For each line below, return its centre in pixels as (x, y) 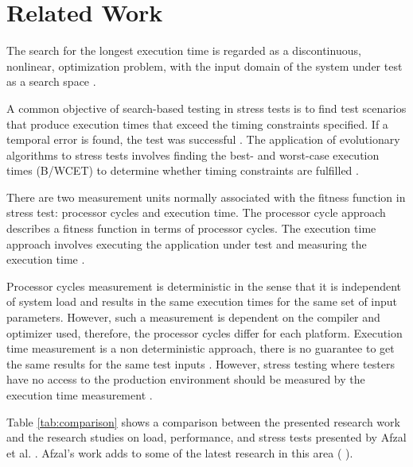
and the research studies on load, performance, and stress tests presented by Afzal (206, 437)
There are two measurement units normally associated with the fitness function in (206, 197)
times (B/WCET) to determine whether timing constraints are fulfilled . (183, 170)
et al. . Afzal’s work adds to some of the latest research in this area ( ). (180, 452)
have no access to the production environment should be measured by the (186, 379)
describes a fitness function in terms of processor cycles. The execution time (191, 228)
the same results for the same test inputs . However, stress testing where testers (201, 363)
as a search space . (51, 81)
